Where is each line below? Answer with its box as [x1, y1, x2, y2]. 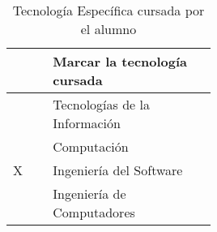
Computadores [53, 203, 135, 221]
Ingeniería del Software [53, 161, 183, 179]
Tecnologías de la [53, 95, 150, 114]
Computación [53, 137, 129, 156]
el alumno [80, 19, 137, 38]
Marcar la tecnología [53, 52, 188, 71]
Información [53, 114, 121, 132]
